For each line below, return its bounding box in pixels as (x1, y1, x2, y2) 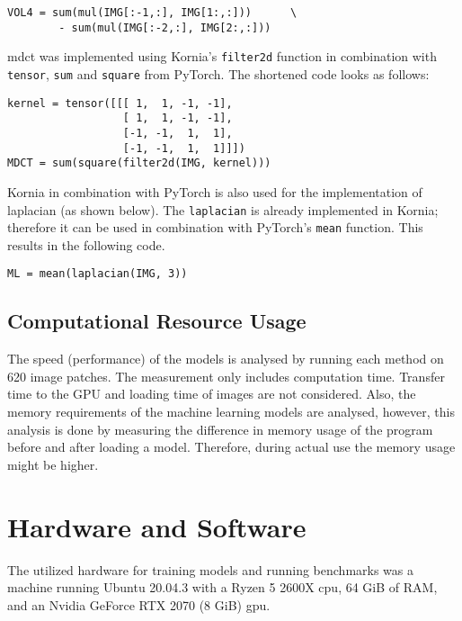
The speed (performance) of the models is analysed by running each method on (7, 349, 444, 368)
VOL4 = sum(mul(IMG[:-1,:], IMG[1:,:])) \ (7, 6, 298, 19)
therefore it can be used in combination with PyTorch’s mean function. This (7, 218, 423, 237)
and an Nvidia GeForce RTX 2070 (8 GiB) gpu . (7, 595, 271, 614)
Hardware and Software (7, 508, 307, 544)
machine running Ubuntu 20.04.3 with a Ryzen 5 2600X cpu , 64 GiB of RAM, (7, 578, 438, 597)
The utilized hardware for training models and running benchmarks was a (7, 560, 414, 579)
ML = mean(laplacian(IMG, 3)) (7, 267, 188, 281)
